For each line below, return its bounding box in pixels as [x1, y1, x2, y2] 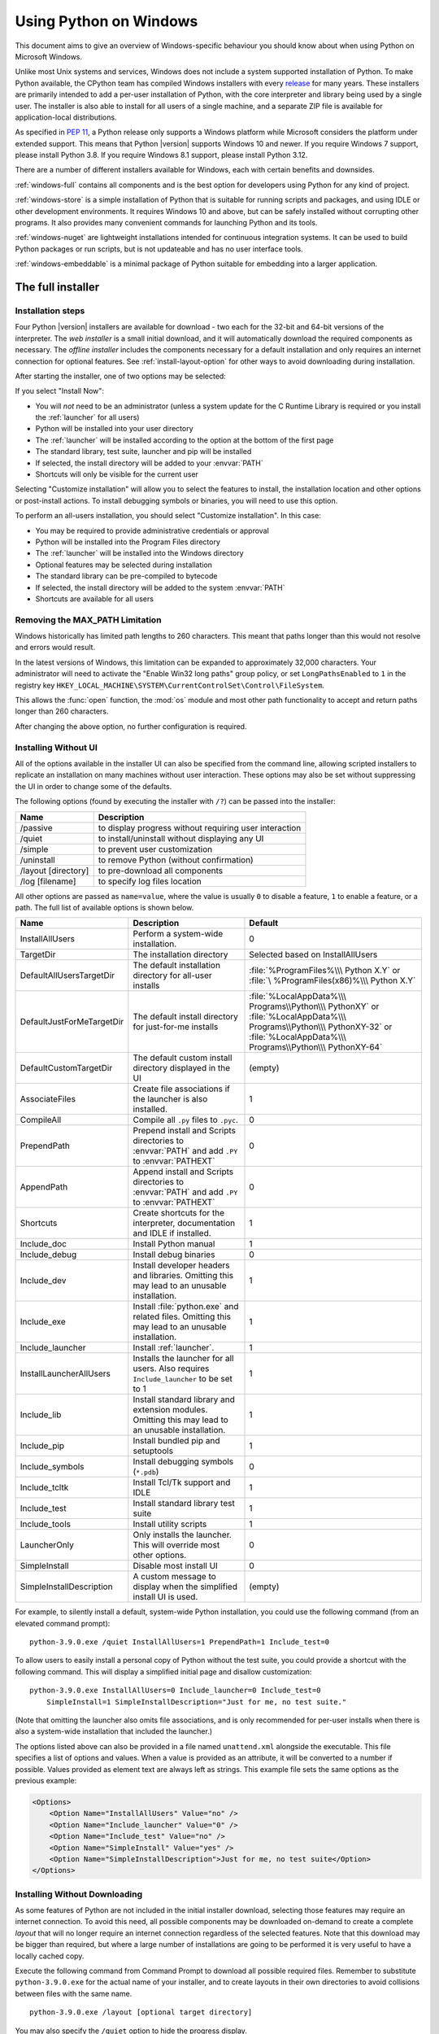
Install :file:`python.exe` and [133, 1301, 239, 1312]
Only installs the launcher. [133, 1530, 232, 1541]
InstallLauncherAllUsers [20, 1368, 111, 1379]
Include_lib [20, 1409, 62, 1421]
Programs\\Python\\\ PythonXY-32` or [249, 1021, 393, 1032]
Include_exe [20, 1316, 67, 1328]
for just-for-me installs [133, 1021, 219, 1032]
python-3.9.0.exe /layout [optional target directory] [29, 2008, 253, 2017]
